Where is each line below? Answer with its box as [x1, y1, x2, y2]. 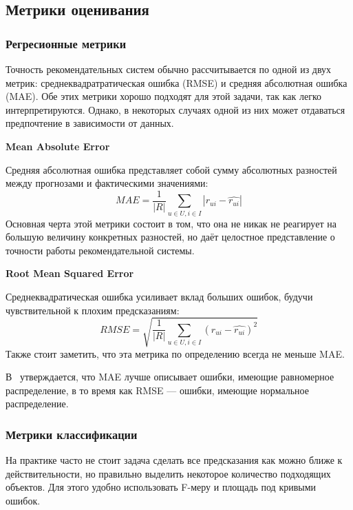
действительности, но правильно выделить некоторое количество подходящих [6, 466, 331, 480]
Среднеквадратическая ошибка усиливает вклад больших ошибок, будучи [6, 289, 313, 303]
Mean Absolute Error [6, 139, 110, 153]
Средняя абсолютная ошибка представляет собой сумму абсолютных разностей [6, 162, 337, 176]
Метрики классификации [6, 425, 138, 442]
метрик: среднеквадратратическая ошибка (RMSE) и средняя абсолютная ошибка [6, 75, 347, 90]
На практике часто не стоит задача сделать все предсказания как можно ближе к [6, 453, 343, 467]
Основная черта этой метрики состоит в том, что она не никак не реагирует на [6, 216, 336, 230]
